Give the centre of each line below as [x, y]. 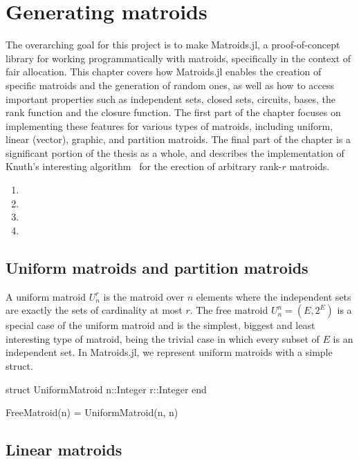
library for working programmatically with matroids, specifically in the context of [178, 58]
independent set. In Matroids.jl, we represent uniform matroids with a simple [169, 352]
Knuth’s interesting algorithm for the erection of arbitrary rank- [144, 166]
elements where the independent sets [274, 296]
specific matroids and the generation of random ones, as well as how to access [170, 85]
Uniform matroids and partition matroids [157, 267]
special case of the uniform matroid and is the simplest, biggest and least [160, 325]
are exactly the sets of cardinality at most [94, 310]
